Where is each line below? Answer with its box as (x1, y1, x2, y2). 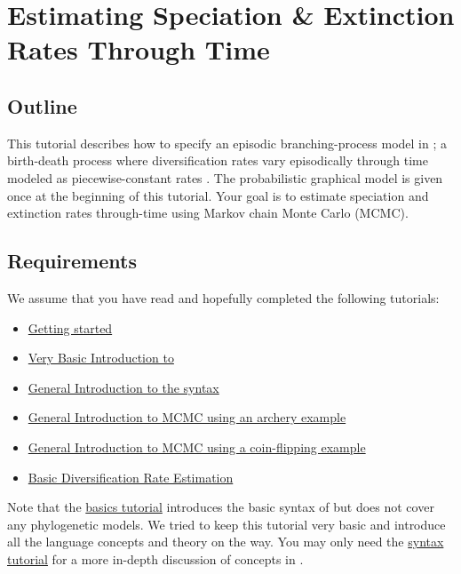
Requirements (7, 247, 137, 275)
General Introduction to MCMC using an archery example (28, 408, 346, 427)
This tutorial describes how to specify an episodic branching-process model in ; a (7, 133, 447, 152)
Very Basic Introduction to (28, 348, 174, 367)
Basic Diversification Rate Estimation (28, 467, 234, 486)
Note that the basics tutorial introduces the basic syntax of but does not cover (7, 498, 434, 516)
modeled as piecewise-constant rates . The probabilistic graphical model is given (7, 168, 443, 187)
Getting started (28, 318, 113, 337)
